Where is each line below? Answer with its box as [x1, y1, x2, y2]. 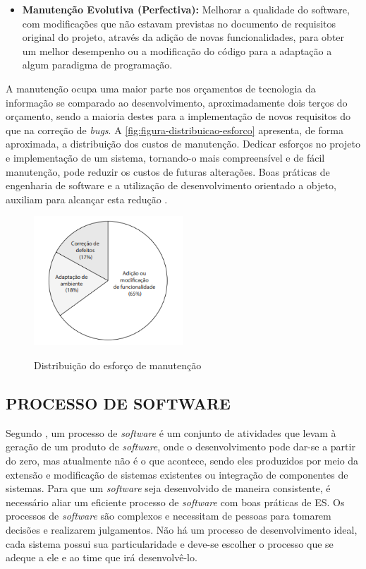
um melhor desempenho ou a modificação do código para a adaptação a [22, 43, 332, 58]
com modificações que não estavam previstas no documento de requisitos [22, 16, 336, 30]
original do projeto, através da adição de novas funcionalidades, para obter [22, 30, 345, 44]
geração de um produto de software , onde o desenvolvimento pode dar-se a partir [6, 439, 355, 454]
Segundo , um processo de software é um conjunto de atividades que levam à [6, 425, 336, 440]
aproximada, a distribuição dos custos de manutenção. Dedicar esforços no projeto [6, 136, 360, 151]
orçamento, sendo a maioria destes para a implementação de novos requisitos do [6, 109, 351, 124]
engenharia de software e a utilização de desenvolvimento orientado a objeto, [6, 178, 336, 193]
